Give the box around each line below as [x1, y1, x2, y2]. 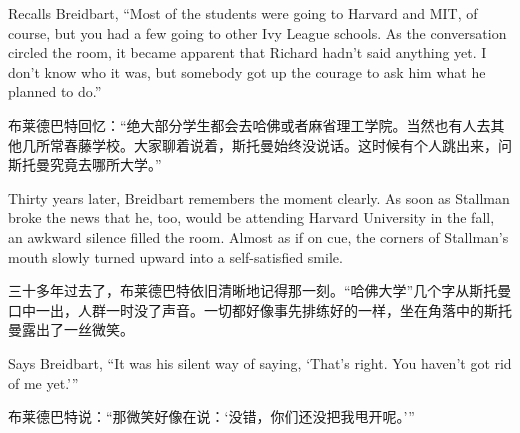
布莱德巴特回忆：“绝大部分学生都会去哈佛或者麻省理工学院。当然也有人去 [8, 114, 491, 135]
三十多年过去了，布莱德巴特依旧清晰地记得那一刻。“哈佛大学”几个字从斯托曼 [8, 280, 512, 301]
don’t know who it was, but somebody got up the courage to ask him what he [8, 61, 486, 82]
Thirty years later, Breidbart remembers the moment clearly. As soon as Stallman [8, 187, 510, 208]
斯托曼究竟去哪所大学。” [8, 154, 162, 175]
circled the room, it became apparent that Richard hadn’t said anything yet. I [8, 42, 487, 63]
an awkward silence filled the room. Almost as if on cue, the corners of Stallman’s [8, 226, 509, 247]
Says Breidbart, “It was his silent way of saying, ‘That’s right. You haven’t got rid [8, 352, 512, 373]
